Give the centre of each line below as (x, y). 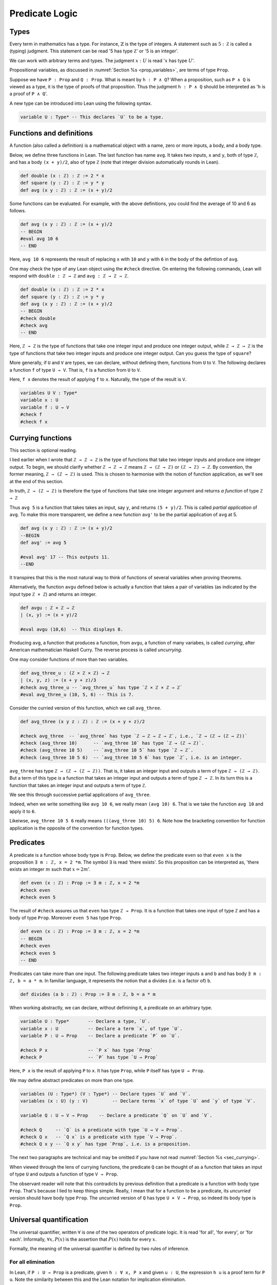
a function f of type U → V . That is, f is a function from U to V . (75, 370)
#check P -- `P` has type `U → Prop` (89, 1057)
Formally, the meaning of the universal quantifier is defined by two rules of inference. (100, 1249)
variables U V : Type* (49, 393)
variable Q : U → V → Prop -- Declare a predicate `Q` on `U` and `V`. (116, 1115)
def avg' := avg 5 (43, 543)
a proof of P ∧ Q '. (29, 94)
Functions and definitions (51, 133)
